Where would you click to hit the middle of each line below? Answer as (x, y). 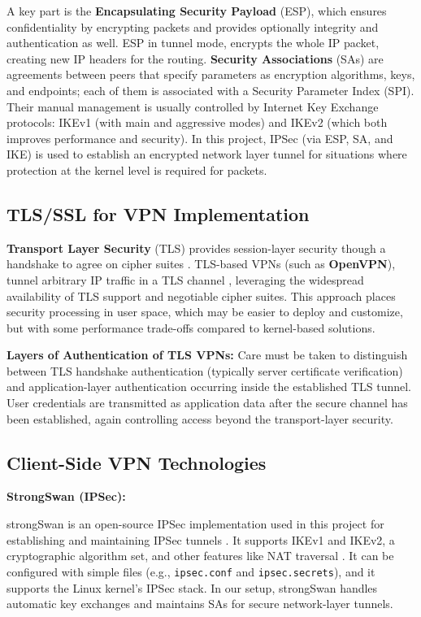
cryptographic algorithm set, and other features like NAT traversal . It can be (200, 556)
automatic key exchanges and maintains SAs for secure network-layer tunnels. (200, 604)
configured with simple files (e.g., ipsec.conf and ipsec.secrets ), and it (191, 571)
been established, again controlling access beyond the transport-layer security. (200, 418)
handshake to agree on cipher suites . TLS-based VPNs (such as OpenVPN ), (201, 264)
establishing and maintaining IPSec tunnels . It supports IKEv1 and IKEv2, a (201, 539)
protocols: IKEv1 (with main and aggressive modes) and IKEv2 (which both (197, 122)
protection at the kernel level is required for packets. (137, 169)
